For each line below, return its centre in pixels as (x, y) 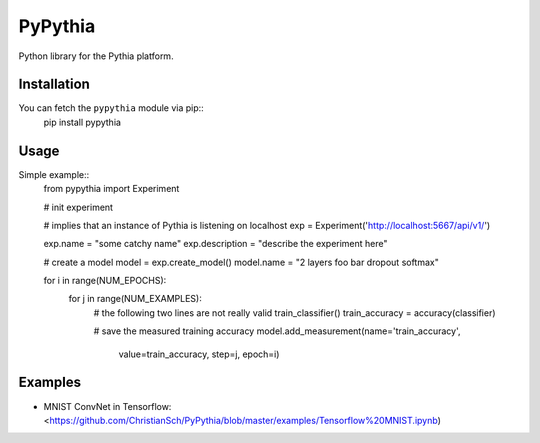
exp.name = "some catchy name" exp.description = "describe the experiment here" (216, 244)
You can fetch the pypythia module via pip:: (111, 108)
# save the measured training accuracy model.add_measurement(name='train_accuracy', (277, 331)
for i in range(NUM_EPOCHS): (105, 281)
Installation (54, 84)
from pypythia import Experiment (111, 189)
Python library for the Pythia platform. (96, 56)
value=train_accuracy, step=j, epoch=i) (199, 354)
